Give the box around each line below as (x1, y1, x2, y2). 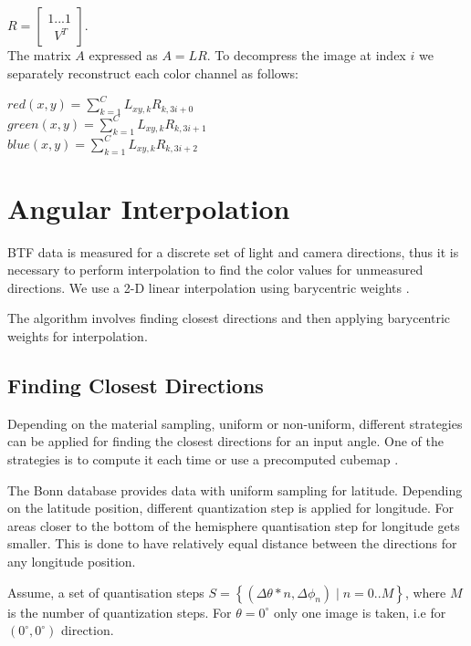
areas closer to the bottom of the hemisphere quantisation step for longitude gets (7, 516, 460, 535)
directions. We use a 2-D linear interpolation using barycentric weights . (7, 277, 410, 297)
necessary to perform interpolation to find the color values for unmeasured (7, 260, 424, 279)
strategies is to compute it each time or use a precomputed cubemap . (7, 450, 399, 469)
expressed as (89, 46, 158, 64)
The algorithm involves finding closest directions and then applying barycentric (7, 308, 451, 328)
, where (404, 582, 446, 601)
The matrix (7, 46, 71, 64)
